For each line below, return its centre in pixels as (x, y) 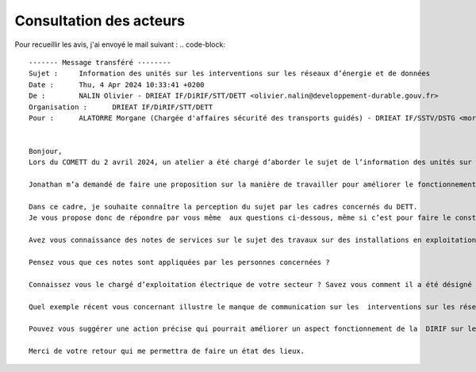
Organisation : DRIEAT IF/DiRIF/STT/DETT (121, 107)
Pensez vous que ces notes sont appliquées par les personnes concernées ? (179, 262)
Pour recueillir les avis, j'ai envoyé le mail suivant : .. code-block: (120, 44)
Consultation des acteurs (100, 21)
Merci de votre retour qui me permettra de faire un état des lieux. (167, 351)
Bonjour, (46, 151)
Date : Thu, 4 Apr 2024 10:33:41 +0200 (117, 84)
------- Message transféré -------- (100, 62)
